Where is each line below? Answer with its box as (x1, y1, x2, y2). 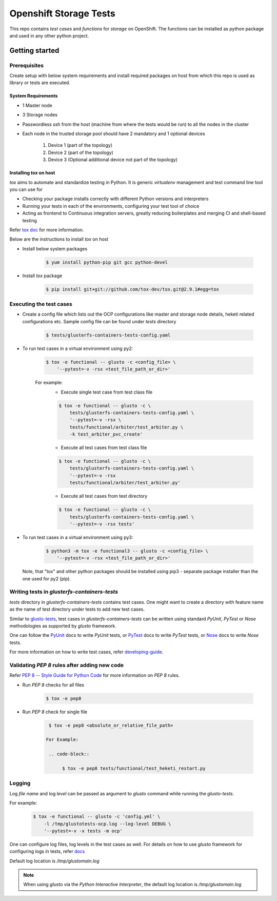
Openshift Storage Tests (9, 8, 115, 19)
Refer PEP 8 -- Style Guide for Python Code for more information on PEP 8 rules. (9, 672, 180, 678)
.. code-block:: (49, 751, 90, 757)
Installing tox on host (9, 170, 55, 176)
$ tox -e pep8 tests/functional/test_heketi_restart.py (62, 766, 206, 772)
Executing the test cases (9, 301, 73, 308)
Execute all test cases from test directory (61, 493, 148, 499)
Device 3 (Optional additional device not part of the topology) (48, 156, 178, 163)
